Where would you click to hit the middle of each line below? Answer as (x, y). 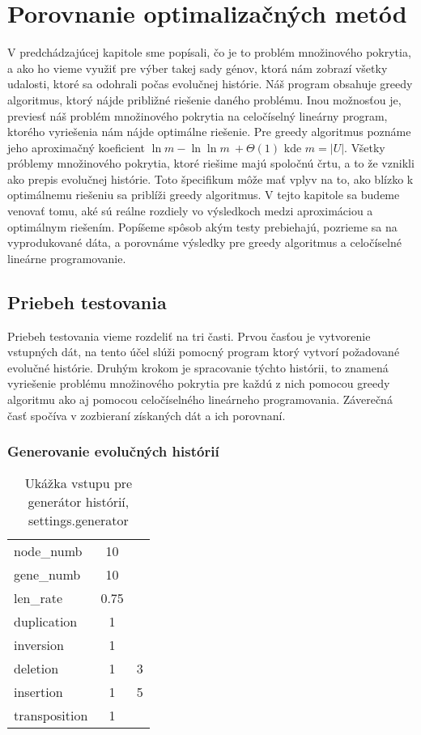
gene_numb (47, 575)
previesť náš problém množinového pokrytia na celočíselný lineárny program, (198, 115)
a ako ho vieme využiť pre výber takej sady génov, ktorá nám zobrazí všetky (198, 68)
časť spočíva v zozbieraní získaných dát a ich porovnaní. (147, 415)
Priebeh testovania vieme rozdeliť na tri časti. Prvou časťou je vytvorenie (189, 336)
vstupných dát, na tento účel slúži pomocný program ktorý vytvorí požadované (204, 352)
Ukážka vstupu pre (79, 483)
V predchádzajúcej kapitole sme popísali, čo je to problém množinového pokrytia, (209, 52)
